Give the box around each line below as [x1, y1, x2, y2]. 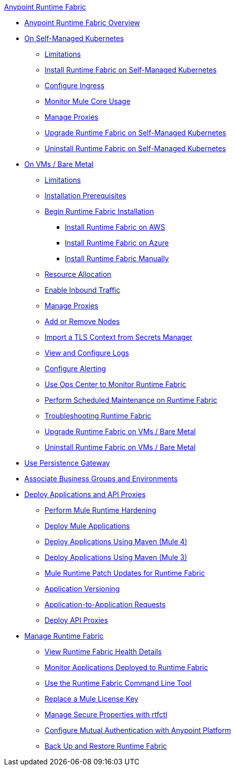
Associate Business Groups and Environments [24, 474, 178, 483]
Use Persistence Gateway [24, 459, 110, 467]
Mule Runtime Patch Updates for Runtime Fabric [45, 569, 205, 577]
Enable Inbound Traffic [45, 286, 121, 294]
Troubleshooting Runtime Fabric [45, 411, 151, 420]
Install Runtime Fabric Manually [65, 254, 169, 263]
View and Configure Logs [45, 348, 129, 357]
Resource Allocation [45, 270, 111, 278]
